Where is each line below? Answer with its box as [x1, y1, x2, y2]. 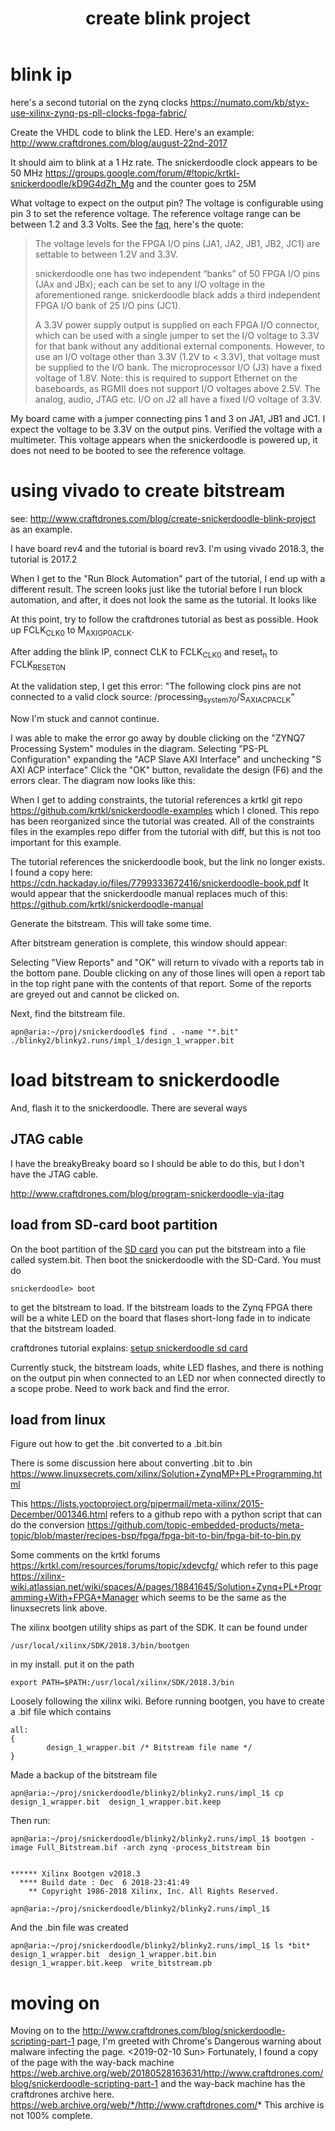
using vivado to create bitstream [10, 480, 286, 502]
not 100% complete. [10, 2110, 93, 2122]
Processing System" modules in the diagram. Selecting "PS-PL [10, 743, 269, 755]
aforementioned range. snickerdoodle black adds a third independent [34, 288, 321, 301]
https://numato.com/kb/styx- [189, 96, 310, 108]
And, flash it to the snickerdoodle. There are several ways [10, 1102, 248, 1114]
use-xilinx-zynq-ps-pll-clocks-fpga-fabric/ [10, 107, 188, 119]
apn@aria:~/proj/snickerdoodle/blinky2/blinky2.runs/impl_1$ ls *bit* [10, 1941, 311, 1951]
